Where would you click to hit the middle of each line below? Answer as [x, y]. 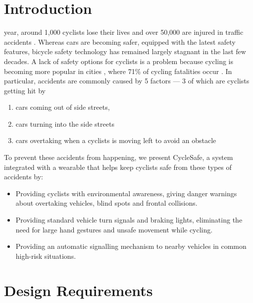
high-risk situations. [46, 256]
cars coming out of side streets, [63, 107]
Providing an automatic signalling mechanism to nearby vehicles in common [131, 246]
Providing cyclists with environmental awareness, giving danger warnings [126, 193]
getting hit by [25, 90]
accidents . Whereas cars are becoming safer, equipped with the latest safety [120, 41]
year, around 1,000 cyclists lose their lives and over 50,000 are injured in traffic [124, 32]
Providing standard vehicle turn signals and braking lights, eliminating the [129, 220]
